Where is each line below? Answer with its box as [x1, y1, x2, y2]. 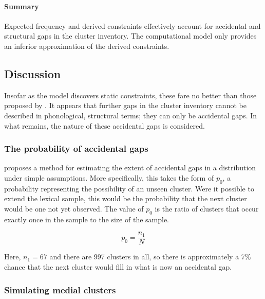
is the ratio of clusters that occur [155, 203, 259, 214]
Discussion [4, 65, 61, 81]
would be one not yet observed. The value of [4, 203, 144, 214]
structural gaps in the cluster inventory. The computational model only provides [4, 30, 257, 41]
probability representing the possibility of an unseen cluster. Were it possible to [4, 183, 254, 194]
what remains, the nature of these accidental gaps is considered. [4, 120, 205, 131]
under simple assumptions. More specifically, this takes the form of [4, 172, 214, 183]
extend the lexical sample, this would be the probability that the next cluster [4, 193, 247, 204]
